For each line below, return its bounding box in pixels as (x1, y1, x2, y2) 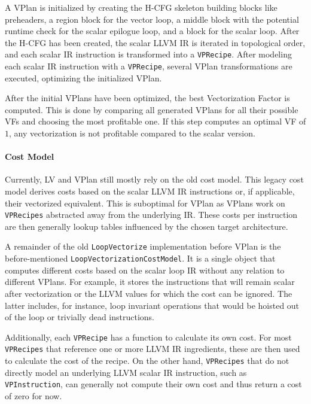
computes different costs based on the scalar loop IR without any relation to (5, 263, 285, 276)
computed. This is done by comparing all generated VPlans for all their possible (5, 103, 298, 116)
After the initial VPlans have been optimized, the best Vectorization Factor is (5, 92, 290, 104)
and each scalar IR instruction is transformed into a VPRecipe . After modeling (5, 48, 292, 60)
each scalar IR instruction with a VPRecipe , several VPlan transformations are (5, 60, 292, 72)
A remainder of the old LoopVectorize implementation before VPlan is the (5, 240, 281, 253)
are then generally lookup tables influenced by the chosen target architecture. (5, 220, 288, 232)
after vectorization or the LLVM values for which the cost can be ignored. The (5, 287, 292, 299)
